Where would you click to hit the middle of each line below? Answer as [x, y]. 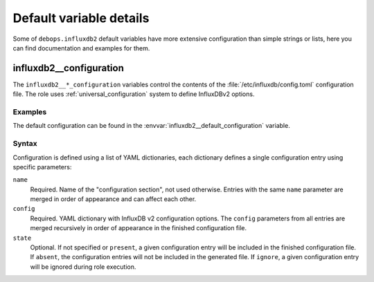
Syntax [25, 144]
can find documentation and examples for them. [81, 48]
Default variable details [81, 18]
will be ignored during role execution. [83, 267]
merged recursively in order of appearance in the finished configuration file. [139, 228]
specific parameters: [42, 167]
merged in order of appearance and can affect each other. [113, 199]
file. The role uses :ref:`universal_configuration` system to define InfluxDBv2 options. [134, 94]
